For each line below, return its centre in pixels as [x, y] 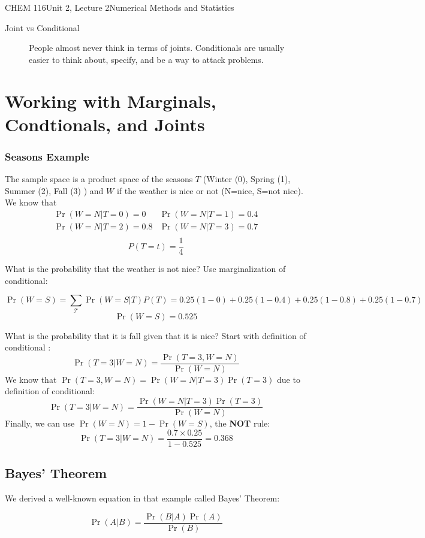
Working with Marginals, [111, 100]
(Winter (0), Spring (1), [247, 179]
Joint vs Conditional [42, 27]
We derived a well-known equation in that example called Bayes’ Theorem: [142, 498]
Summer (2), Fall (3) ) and [54, 190]
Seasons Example [47, 156]
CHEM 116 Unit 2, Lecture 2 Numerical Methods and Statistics [120, 7]
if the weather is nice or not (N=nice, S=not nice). [210, 190]
